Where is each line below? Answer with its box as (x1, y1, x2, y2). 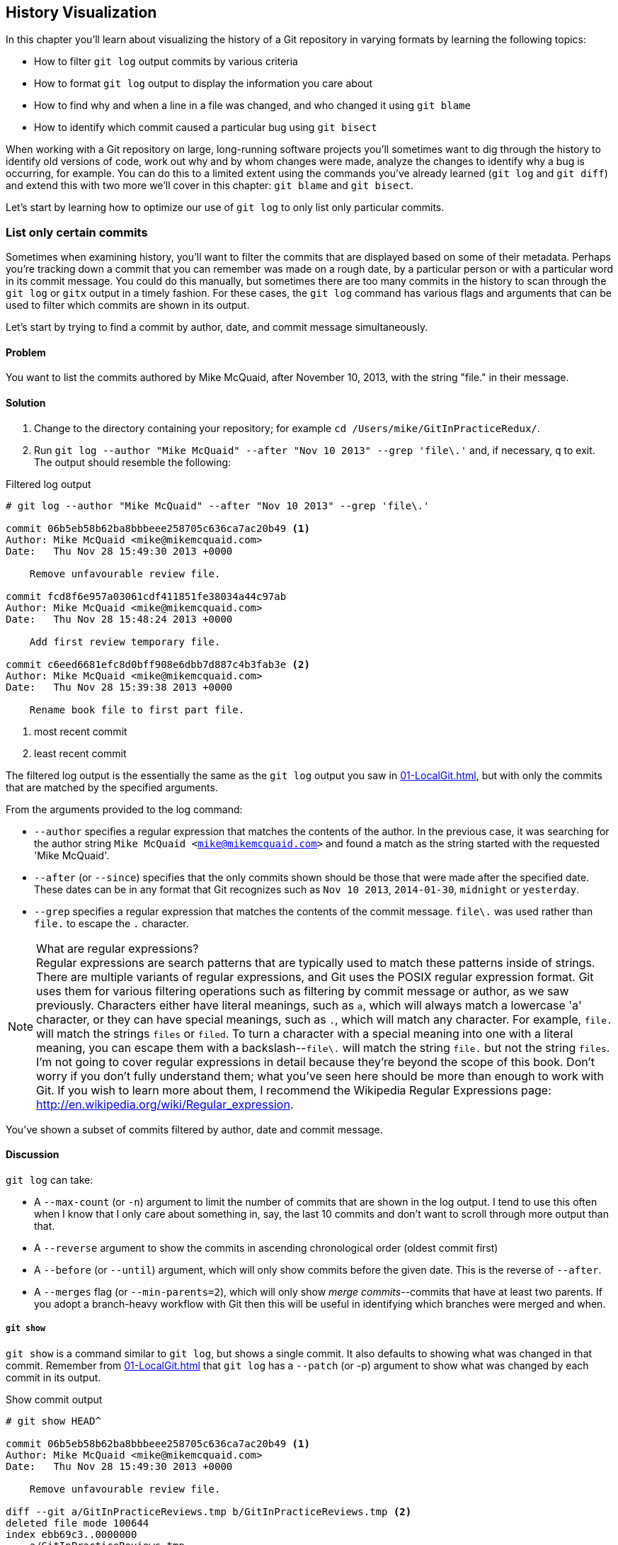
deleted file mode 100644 (6, 1517, 149, 1529)
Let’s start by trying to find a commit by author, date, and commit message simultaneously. (6, 321, 428, 334)
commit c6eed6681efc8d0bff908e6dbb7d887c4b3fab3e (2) (6, 658, 310, 670)
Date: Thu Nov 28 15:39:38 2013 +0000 (6, 681, 233, 693)
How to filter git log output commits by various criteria (34, 55, 298, 68)
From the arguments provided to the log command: (6, 803, 243, 815)
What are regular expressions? (36, 941, 199, 956)
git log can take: (6, 1173, 93, 1186)
